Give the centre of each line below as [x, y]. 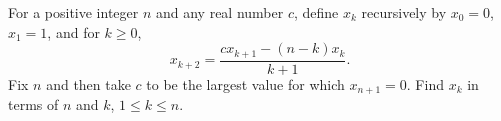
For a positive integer [73, 12]
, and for [73, 31]
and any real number [219, 12]
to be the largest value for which [245, 83]
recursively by [404, 12]
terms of [33, 104]
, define [316, 12]
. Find [425, 83]
